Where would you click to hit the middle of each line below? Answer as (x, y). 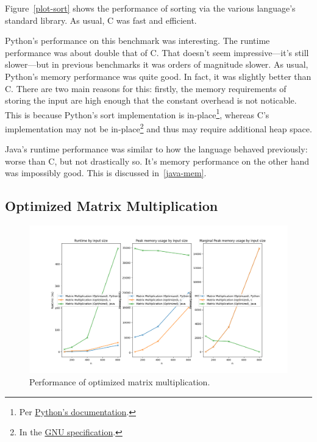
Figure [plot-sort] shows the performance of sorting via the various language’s (150, 8)
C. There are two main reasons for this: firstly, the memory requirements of (146, 88)
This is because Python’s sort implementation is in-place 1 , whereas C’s (137, 113)
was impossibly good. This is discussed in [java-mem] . (106, 173)
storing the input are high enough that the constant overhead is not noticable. (151, 100)
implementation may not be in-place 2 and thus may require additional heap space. (158, 128)
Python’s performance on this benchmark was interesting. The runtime (137, 41)
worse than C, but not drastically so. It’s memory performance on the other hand (157, 161)
